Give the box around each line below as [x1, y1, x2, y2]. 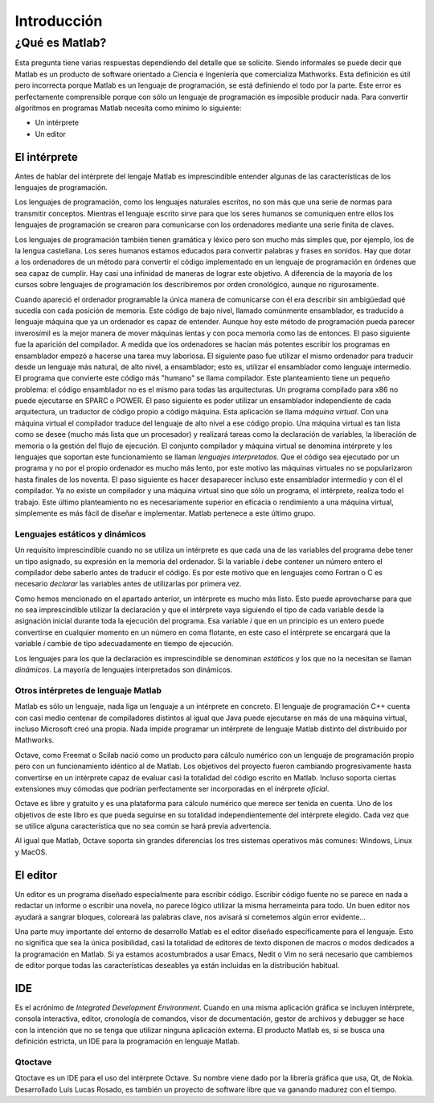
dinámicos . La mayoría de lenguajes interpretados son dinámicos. [14, 665, 233, 675]
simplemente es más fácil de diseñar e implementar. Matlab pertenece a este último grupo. [14, 508, 316, 518]
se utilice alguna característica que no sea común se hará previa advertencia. [14, 821, 272, 831]
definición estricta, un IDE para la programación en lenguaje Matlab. [14, 1036, 240, 1046]
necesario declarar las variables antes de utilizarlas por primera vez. [14, 579, 242, 589]
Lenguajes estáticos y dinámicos [14, 528, 146, 539]
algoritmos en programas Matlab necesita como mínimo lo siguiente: [14, 103, 242, 113]
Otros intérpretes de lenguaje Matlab [14, 685, 162, 696]
